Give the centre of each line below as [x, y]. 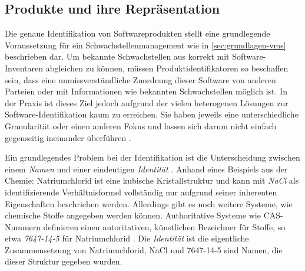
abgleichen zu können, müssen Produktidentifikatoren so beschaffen [167, 68]
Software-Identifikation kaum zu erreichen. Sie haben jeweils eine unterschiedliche [152, 114]
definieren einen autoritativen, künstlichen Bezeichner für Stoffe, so [164, 226]
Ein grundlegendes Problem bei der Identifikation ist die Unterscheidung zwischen [152, 157]
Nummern [23, 226]
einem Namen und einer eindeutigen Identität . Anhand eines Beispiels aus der [146, 169]
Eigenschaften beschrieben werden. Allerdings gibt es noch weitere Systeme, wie [149, 203]
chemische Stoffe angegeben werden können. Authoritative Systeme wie [133, 215]
